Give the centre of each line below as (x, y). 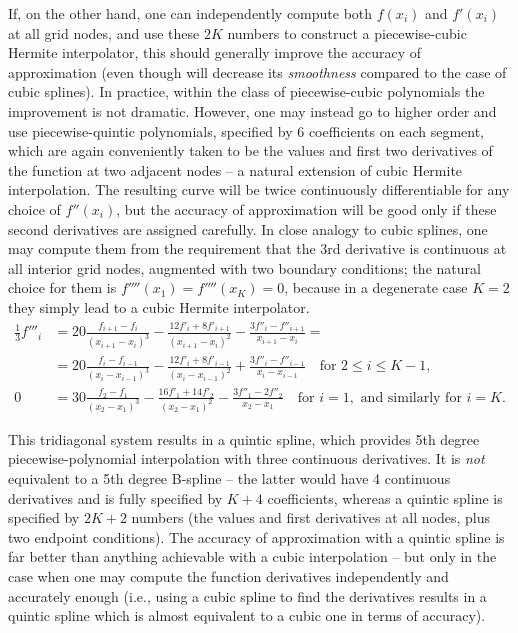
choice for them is (62, 287)
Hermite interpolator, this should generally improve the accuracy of (215, 52)
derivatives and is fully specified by (115, 497)
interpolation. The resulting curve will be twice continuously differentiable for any (259, 189)
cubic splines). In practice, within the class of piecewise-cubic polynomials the (246, 91)
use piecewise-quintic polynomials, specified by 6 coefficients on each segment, (246, 130)
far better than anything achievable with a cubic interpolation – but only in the (252, 556)
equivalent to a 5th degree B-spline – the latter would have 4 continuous (229, 478)
